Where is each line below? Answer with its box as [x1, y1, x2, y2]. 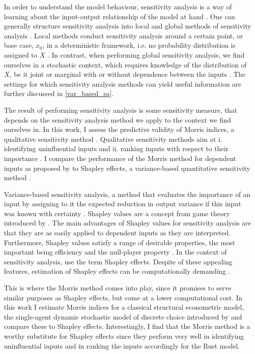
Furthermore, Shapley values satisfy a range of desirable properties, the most [4, 237, 235, 247]
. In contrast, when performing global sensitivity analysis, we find [47, 49, 245, 60]
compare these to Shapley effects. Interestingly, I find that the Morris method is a [4, 321, 251, 331]
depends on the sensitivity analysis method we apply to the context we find [4, 114, 231, 125]
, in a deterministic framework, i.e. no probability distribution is [42, 40, 236, 50]
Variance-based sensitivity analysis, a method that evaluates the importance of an [4, 189, 251, 199]
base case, [4, 40, 34, 50]
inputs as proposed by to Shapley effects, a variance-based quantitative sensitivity [4, 162, 251, 173]
